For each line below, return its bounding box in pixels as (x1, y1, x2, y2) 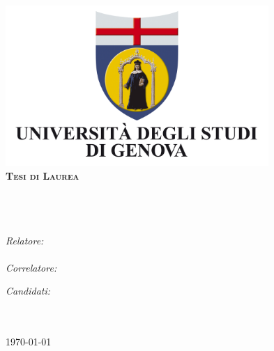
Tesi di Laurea (6, 169, 79, 183)
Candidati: (6, 283, 51, 298)
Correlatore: (6, 260, 57, 274)
